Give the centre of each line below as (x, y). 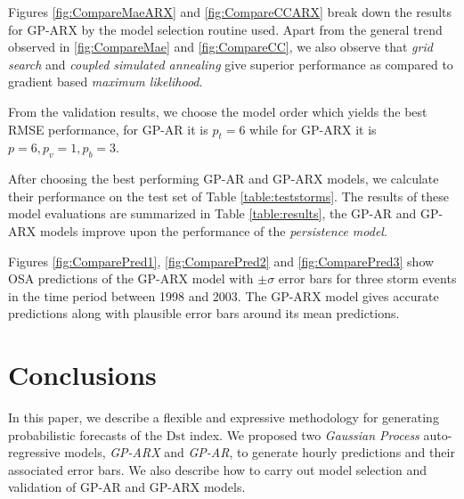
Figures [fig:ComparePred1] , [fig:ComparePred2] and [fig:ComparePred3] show (221, 261)
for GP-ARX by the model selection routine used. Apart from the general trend (225, 29)
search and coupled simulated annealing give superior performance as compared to (231, 64)
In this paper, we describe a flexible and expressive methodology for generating (224, 417)
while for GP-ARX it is (313, 129)
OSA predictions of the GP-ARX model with (131, 278)
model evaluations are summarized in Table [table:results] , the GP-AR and (212, 213)
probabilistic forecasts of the (85, 434)
